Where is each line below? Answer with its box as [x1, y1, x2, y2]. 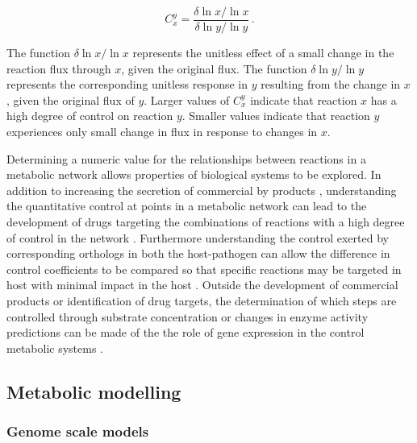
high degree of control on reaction [6, 107, 173, 124]
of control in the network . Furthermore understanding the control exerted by [6, 229, 389, 246]
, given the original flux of [6, 91, 135, 108]
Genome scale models [6, 421, 149, 441]
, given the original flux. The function [121, 60, 307, 77]
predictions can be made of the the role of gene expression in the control [6, 324, 365, 341]
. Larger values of [144, 91, 230, 108]
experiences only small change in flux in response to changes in [6, 123, 318, 140]
